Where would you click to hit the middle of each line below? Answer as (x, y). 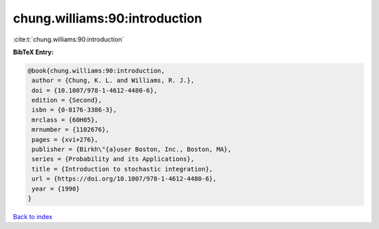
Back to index (33, 216)
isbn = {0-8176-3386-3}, (74, 110)
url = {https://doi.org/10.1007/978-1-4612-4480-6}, (124, 179)
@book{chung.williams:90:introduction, (96, 71)
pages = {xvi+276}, (65, 139)
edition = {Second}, (67, 100)
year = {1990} (56, 189)
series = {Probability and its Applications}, (113, 159)
